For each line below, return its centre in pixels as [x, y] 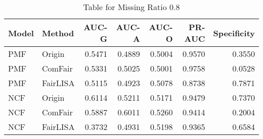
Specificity [234, 33]
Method [58, 33]
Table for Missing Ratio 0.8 [131, 7]
